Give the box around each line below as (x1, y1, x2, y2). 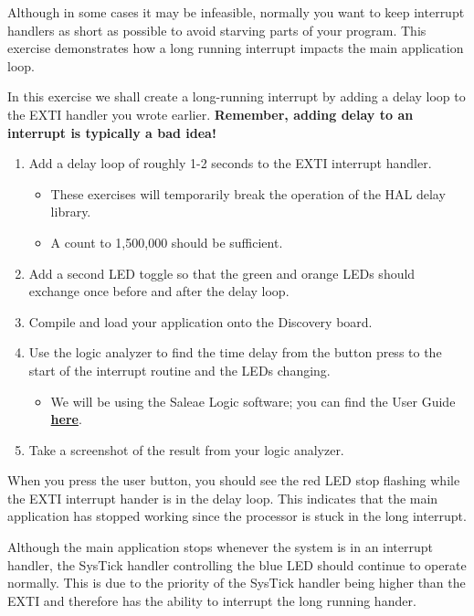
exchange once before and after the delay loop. (28, 281, 290, 301)
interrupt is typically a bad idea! (7, 122, 216, 142)
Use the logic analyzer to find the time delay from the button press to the (28, 343, 442, 362)
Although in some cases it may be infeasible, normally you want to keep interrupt (7, 3, 465, 21)
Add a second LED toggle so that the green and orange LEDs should (28, 263, 416, 282)
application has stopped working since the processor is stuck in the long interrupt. (7, 506, 467, 526)
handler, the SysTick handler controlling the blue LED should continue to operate (7, 555, 467, 574)
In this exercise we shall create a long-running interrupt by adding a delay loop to (7, 87, 466, 106)
